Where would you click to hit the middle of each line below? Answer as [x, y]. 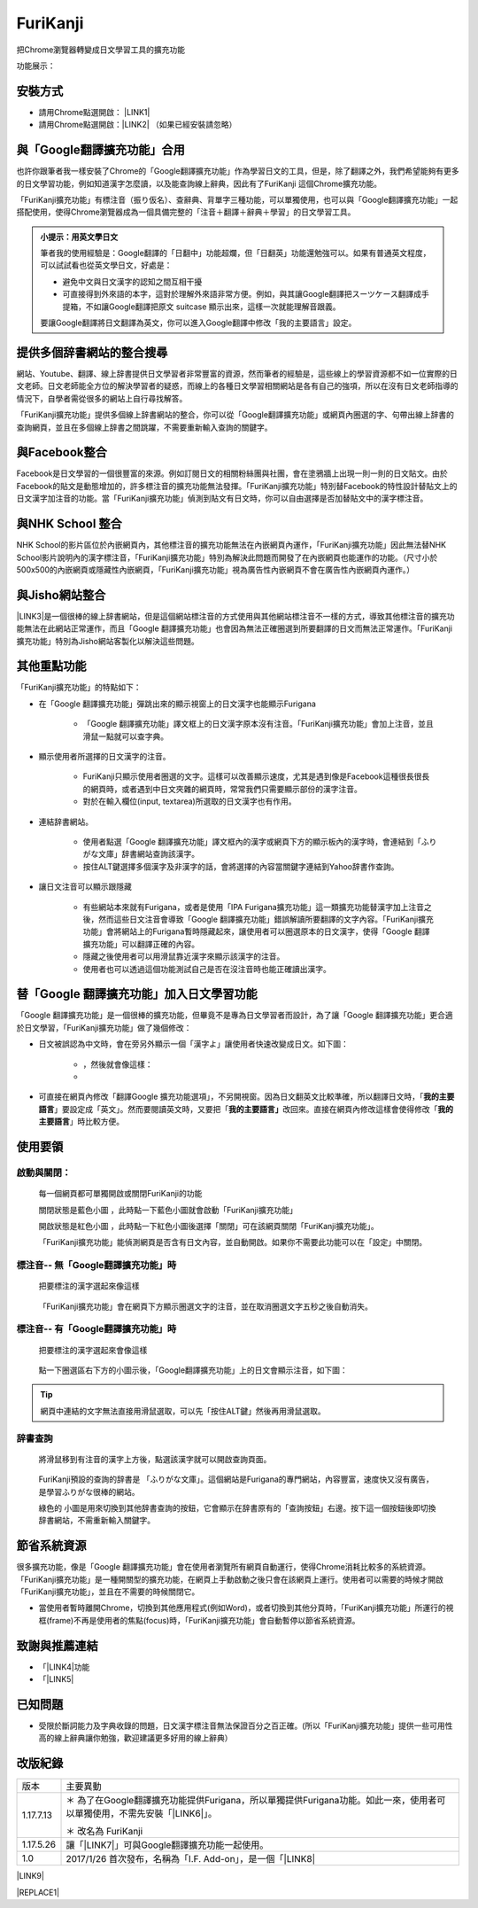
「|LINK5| [56, 1679]
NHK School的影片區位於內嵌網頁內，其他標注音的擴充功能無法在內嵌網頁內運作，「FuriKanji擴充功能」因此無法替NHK [231, 545]
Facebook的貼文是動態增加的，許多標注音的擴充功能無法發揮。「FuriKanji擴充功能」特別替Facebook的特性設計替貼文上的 [237, 486]
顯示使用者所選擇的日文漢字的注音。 [104, 757]
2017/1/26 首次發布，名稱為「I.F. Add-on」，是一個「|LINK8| [191, 1859]
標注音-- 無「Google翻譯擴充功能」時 [96, 1266]
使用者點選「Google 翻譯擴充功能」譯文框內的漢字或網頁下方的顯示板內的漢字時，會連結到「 [252, 841]
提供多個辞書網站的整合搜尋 [92, 352]
